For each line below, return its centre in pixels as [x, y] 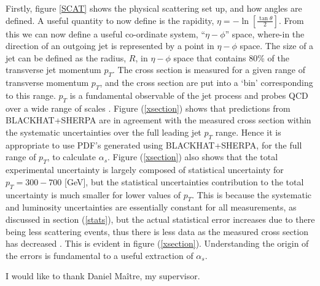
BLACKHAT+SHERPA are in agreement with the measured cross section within [158, 120]
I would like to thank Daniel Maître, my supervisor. [103, 276]
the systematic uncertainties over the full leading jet [103, 132]
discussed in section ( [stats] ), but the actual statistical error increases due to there [160, 219]
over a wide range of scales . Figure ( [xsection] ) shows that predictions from [148, 108]
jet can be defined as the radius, [66, 57]
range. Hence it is [248, 132]
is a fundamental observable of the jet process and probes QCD [189, 95]
